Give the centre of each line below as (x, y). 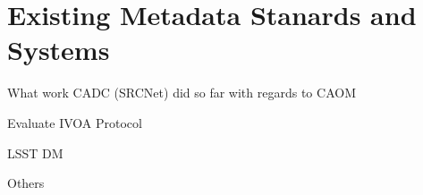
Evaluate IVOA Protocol (75, 122)
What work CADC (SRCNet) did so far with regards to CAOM (182, 93)
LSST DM (35, 153)
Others (26, 183)
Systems (59, 50)
